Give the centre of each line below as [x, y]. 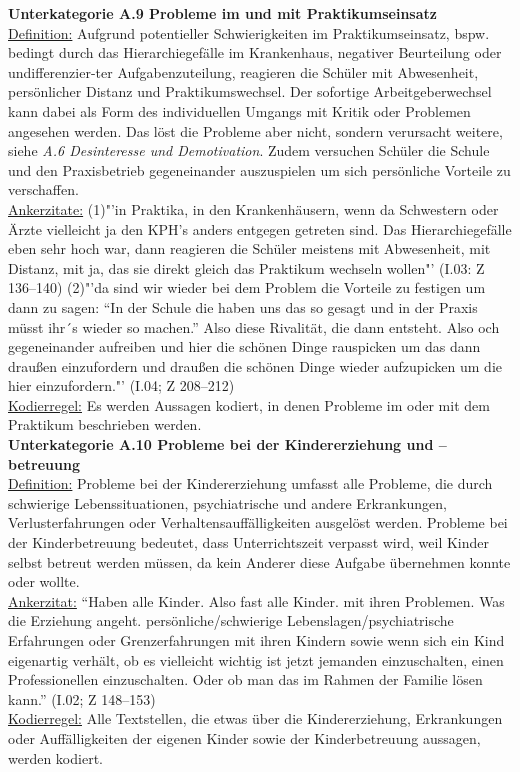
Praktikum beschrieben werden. [105, 424]
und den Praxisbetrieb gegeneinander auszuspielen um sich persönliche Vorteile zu [259, 169]
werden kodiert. [55, 757]
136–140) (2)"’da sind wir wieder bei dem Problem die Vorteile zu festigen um [247, 287]
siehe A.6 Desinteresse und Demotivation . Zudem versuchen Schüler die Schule [249, 150]
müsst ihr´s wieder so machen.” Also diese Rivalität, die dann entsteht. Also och [254, 326]
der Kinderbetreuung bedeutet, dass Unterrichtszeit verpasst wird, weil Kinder [248, 542]
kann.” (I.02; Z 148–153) [82, 698]
